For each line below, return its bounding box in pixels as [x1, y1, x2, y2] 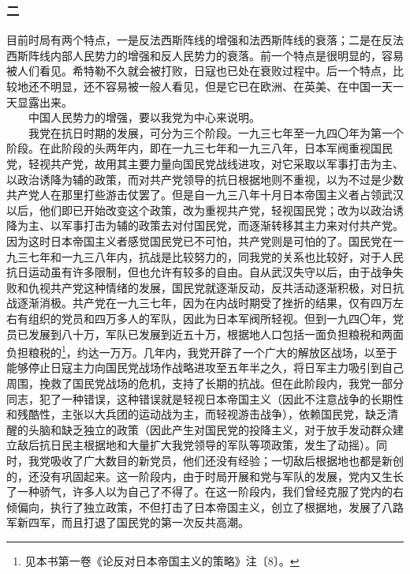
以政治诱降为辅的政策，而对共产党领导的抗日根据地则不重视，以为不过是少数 [6, 171, 404, 187]
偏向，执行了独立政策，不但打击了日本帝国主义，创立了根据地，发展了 [17, 498, 382, 515]
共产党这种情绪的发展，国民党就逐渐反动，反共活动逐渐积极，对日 [50, 279, 393, 295]
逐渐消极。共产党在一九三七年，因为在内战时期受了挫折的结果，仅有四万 [17, 295, 393, 311]
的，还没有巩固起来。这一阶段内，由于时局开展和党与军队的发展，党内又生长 [6, 467, 404, 484]
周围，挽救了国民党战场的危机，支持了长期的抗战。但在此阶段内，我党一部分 [6, 374, 404, 391]
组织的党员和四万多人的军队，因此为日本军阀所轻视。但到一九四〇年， [28, 310, 393, 326]
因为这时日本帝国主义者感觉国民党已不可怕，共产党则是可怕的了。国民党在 [6, 232, 393, 249]
